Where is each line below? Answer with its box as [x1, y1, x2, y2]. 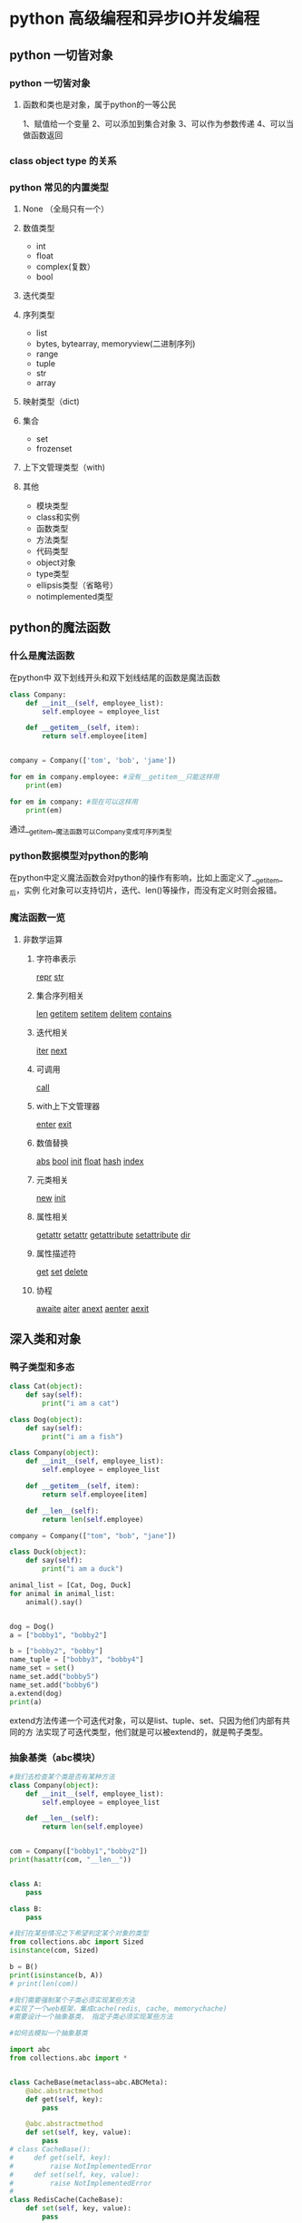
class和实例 [35, 512, 80, 522]
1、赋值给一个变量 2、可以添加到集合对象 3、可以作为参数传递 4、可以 [22, 118, 287, 129]
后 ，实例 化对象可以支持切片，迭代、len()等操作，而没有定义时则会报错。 [9, 885, 282, 898]
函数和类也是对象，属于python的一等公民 [22, 99, 177, 110]
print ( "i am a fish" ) [42, 1432, 124, 1441]
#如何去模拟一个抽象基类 [9, 2029, 88, 2038]
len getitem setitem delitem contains [35, 1008, 172, 1019]
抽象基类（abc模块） [9, 1751, 102, 1764]
